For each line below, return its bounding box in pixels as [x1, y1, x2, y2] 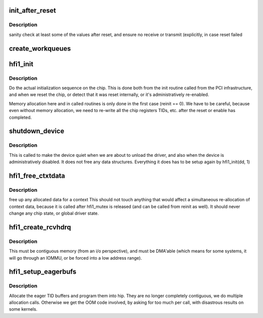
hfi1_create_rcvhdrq [9, 223, 71, 231]
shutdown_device [9, 127, 64, 135]
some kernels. [9, 306, 38, 312]
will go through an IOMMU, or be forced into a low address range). [9, 255, 142, 261]
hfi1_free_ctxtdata [9, 171, 65, 180]
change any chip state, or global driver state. [9, 210, 99, 216]
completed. [9, 114, 32, 120]
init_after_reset [9, 6, 56, 15]
